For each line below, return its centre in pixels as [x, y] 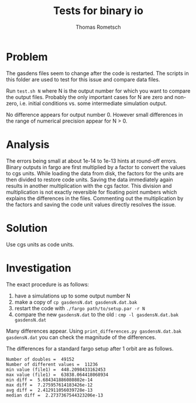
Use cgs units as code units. [40, 244]
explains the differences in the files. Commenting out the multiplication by [95, 198]
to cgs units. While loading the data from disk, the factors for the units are [95, 173]
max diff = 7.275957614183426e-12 [49, 385]
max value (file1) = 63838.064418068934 [57, 375]
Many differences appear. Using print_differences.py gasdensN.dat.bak [94, 331]
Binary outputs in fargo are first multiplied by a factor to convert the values [96, 167]
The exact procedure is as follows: [48, 284]
